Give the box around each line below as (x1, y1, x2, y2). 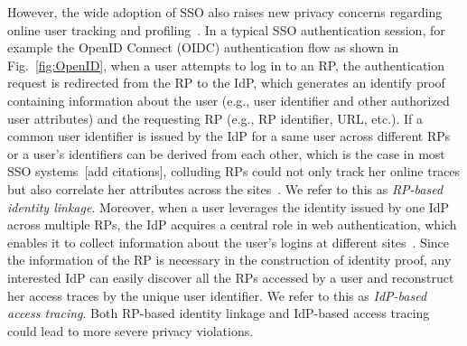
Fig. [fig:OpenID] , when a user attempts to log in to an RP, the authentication (7, 55, 445, 74)
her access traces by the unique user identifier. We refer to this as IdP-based (7, 285, 427, 304)
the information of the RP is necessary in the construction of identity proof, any (7, 250, 452, 269)
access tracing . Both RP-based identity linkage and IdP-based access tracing (7, 304, 430, 323)
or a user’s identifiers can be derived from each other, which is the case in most (7, 144, 445, 163)
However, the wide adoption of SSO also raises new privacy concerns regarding (7, 3, 443, 21)
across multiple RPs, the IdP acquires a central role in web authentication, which (7, 215, 457, 234)
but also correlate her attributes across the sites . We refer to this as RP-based (7, 179, 444, 198)
